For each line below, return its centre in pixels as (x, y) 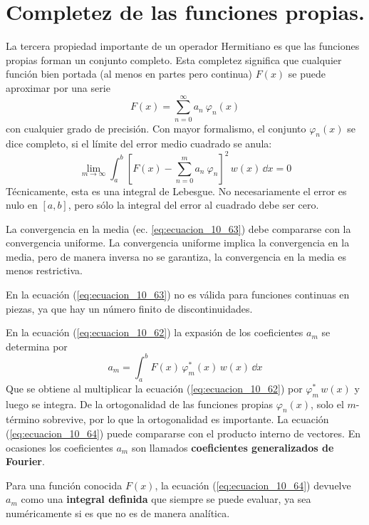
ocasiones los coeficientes (59, 447)
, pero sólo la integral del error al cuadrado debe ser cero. (193, 205)
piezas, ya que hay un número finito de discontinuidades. (129, 308)
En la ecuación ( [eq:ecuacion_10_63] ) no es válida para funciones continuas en (178, 295)
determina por (37, 346)
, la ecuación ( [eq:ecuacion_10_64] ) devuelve (253, 485)
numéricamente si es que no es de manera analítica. (118, 513)
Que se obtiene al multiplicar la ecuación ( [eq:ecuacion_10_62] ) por (154, 388)
